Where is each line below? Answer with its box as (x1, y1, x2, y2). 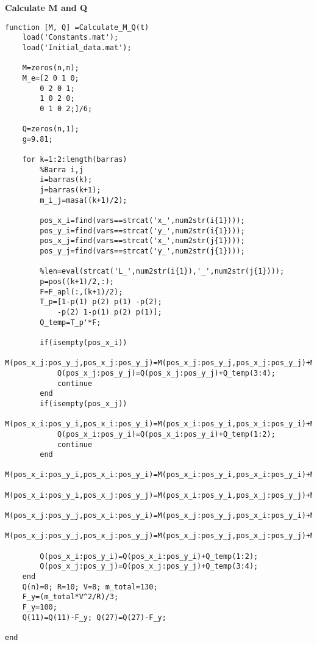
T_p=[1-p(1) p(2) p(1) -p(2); (40, 297, 162, 307)
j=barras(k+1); (40, 186, 101, 195)
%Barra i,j (40, 165, 84, 174)
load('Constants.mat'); (22, 33, 119, 42)
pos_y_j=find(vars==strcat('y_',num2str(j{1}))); (40, 247, 245, 256)
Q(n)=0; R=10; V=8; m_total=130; (22, 582, 158, 591)
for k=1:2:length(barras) (22, 155, 127, 164)
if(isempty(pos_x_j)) (40, 399, 127, 408)
